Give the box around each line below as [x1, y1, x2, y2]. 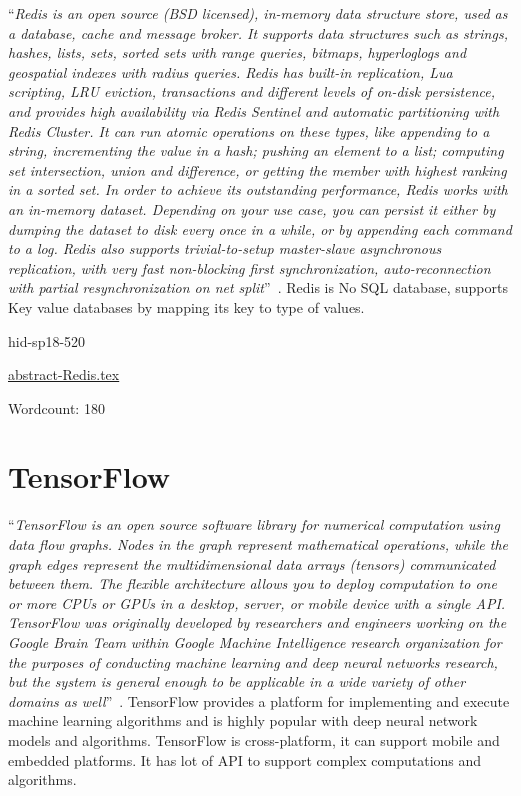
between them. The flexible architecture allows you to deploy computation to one [8, 573, 497, 594]
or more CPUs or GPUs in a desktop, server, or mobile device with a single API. [8, 592, 506, 613]
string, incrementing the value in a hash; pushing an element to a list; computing [8, 140, 504, 161]
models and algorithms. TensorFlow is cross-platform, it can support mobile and [8, 729, 500, 750]
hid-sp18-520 [8, 330, 86, 351]
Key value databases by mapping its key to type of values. [8, 296, 365, 317]
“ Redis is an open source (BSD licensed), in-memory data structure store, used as [8, 3, 508, 23]
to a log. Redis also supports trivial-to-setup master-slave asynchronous [8, 238, 442, 259]
